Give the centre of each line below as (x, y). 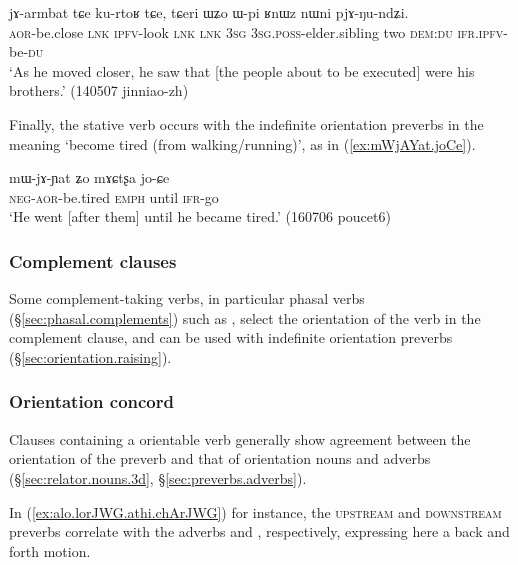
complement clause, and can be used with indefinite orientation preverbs (231, 337)
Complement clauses (93, 260)
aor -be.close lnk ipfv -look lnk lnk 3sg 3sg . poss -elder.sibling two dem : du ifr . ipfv (256, 31)
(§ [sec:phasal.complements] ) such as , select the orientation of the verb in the (245, 317)
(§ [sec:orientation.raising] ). (90, 356)
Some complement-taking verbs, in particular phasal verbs (187, 298)
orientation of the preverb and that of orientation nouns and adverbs (220, 458)
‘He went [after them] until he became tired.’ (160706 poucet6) (200, 216)
